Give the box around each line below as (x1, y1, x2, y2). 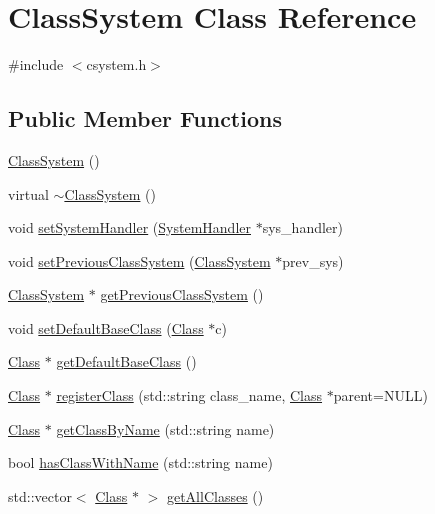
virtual (8, 183, 49, 204)
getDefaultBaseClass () (56, 351, 197, 372)
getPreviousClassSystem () (100, 284, 264, 305)
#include (8, 54, 64, 75)
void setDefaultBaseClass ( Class (8, 317, 204, 338)
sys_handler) (262, 217, 343, 238)
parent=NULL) (333, 385, 428, 406)
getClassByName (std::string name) (56, 418, 275, 439)
